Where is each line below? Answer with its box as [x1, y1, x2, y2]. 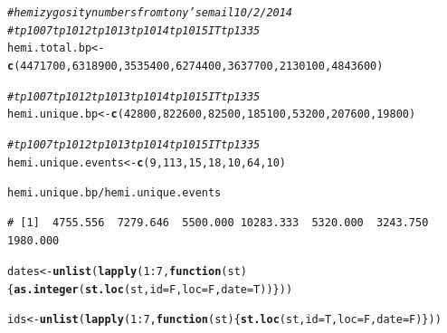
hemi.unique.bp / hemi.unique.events [7, 186, 222, 200]
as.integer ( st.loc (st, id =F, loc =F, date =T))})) [14, 282, 293, 296]
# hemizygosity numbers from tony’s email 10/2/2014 [7, 6, 293, 19]
